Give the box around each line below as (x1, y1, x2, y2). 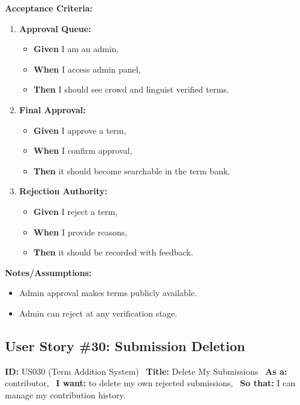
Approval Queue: (19, 22, 91, 35)
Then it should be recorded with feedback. (33, 246, 194, 258)
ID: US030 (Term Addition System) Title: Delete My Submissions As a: (5, 364, 287, 377)
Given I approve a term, (33, 123, 126, 136)
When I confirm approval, (33, 144, 132, 157)
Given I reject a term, (33, 205, 118, 217)
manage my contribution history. (5, 388, 126, 401)
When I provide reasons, (33, 225, 128, 238)
